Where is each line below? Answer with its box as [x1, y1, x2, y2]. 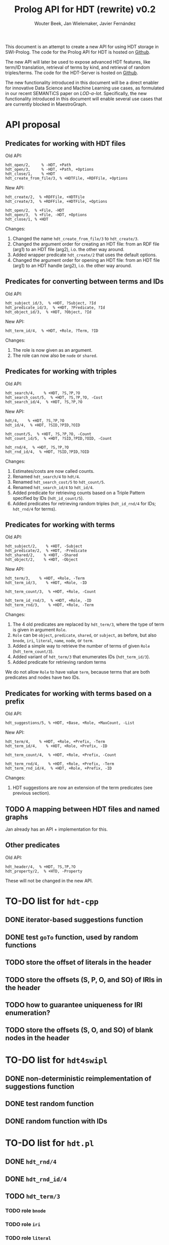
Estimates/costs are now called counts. [12, 468, 95, 474]
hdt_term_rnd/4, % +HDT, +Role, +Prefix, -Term [5, 762, 114, 767]
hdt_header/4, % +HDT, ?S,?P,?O [5, 864, 76, 869]
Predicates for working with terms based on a [5, 689, 152, 697]
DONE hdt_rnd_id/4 [5, 1174, 67, 1183]
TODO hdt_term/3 [5, 1192, 61, 1201]
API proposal [5, 119, 61, 131]
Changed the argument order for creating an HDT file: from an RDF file [12, 240, 159, 247]
